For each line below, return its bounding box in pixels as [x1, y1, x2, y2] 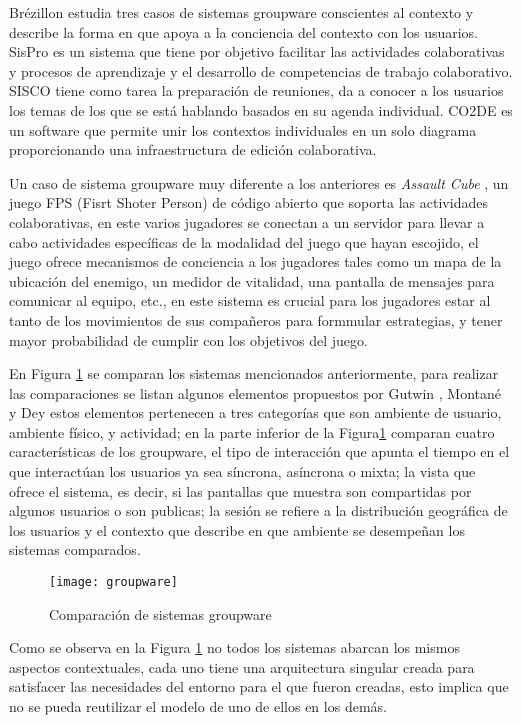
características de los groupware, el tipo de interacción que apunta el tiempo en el [9, 441, 510, 462]
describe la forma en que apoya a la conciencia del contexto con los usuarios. [9, 21, 478, 42]
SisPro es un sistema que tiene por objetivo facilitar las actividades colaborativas [9, 41, 505, 62]
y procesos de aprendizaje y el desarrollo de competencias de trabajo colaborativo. [9, 60, 513, 81]
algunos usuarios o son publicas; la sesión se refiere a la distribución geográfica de [9, 500, 508, 521]
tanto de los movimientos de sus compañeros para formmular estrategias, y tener [9, 309, 503, 330]
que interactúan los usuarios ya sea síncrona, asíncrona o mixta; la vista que [9, 461, 476, 482]
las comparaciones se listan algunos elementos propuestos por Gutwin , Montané [9, 382, 501, 403]
